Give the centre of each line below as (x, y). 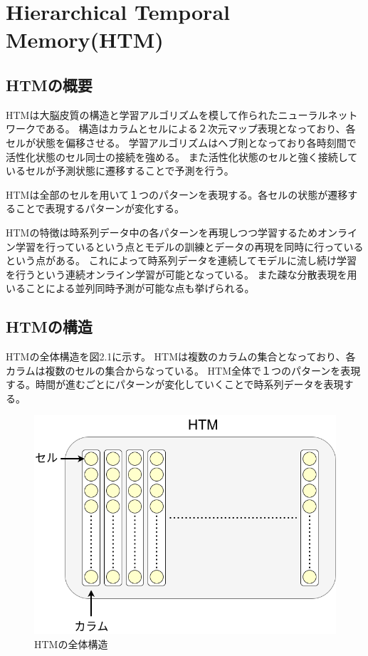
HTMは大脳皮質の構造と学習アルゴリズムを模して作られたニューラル (167, 114)
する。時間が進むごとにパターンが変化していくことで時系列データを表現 (175, 384)
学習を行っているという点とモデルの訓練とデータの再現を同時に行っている (189, 246)
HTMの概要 (49, 84)
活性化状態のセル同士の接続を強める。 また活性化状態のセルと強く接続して (182, 156)
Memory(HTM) (85, 40)
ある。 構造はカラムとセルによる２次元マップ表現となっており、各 (200, 129)
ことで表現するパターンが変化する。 (100, 208)
